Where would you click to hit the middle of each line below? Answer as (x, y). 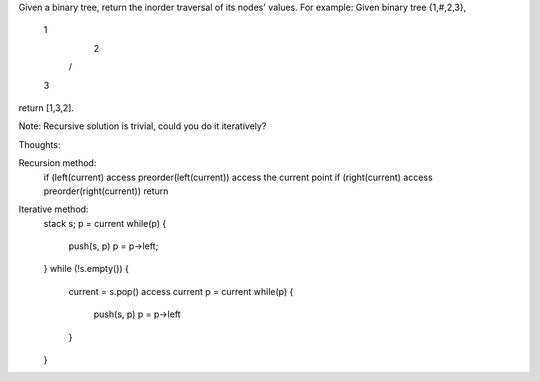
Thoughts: (39, 144)
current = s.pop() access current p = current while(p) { (181, 291)
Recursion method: (57, 163)
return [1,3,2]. (46, 107)
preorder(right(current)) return (106, 191)
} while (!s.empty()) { (86, 269)
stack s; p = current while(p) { (105, 223)
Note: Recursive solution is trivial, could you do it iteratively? (142, 126)
